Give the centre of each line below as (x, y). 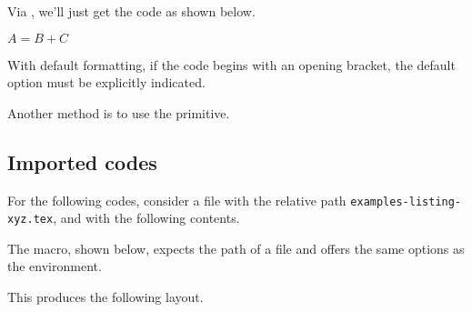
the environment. (55, 266)
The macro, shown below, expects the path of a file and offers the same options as (236, 248)
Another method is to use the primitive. (119, 112)
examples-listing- (406, 201)
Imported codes (82, 161)
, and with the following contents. (146, 218)
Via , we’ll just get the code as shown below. (131, 11)
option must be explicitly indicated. (106, 82)
